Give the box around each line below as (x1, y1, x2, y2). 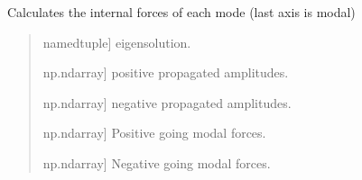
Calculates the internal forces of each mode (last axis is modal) (7, 3, 356, 21)
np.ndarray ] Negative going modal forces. (42, 153, 271, 172)
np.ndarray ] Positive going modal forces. (42, 123, 266, 142)
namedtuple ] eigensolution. (42, 32, 191, 51)
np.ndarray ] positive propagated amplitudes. (42, 63, 289, 82)
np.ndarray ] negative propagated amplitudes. (42, 93, 292, 112)
